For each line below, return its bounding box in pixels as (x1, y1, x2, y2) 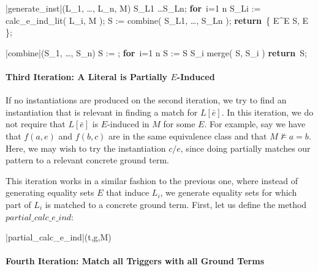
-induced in (107, 117, 150, 130)
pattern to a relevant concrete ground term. (6, 154, 169, 166)
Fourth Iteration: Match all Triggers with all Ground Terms (6, 254, 265, 267)
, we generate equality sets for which (160, 186, 297, 199)
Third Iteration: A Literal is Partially (6, 70, 168, 83)
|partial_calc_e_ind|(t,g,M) (6, 231, 112, 243)
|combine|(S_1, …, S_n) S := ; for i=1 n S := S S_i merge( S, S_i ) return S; (6, 46, 307, 59)
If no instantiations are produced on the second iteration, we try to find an (6, 94, 287, 106)
